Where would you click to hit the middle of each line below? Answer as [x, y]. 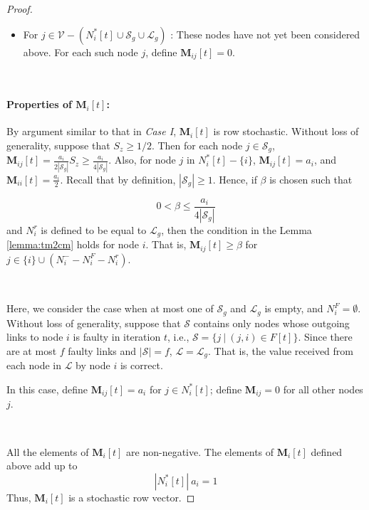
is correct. [141, 365]
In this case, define [47, 389]
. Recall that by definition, [118, 179]
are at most [32, 350]
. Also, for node [142, 160]
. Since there [325, 337]
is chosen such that [311, 179]
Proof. [20, 9]
